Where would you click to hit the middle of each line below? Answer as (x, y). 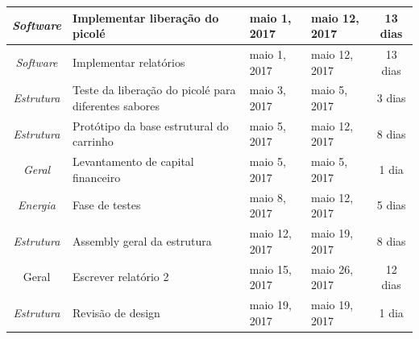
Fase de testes (107, 205)
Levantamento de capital (133, 161)
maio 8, (268, 197)
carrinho (93, 141)
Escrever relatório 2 (121, 277)
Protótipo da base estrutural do (151, 125)
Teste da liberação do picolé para (154, 90)
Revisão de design (116, 312)
